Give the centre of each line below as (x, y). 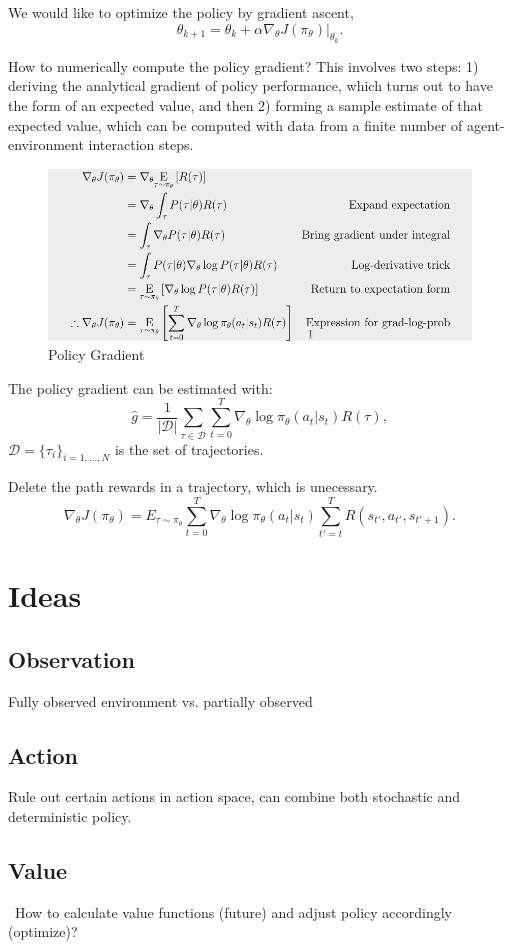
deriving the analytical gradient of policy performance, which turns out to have (250, 85)
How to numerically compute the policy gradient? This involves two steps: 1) (243, 65)
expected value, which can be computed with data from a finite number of (235, 124)
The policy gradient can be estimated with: (140, 387)
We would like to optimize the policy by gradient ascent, (181, 12)
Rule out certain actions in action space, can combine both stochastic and (234, 796)
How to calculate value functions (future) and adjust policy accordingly (233, 911)
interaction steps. (141, 144)
